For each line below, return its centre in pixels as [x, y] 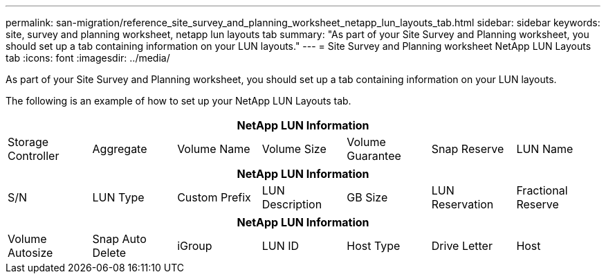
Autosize [30, 253]
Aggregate [120, 149]
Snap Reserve [468, 149]
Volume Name [214, 149]
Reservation [462, 204]
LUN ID [281, 246]
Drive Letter [462, 246]
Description [292, 204]
